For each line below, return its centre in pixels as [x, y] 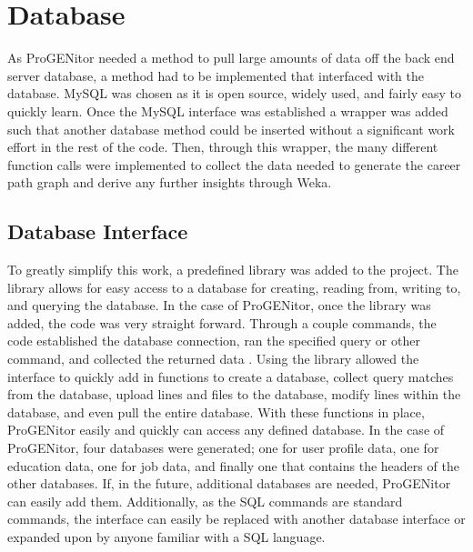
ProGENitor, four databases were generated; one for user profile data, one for [223, 448]
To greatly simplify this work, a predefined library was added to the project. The [233, 270]
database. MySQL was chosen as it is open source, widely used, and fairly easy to [235, 93]
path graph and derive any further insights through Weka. [170, 182]
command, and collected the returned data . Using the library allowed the [213, 359]
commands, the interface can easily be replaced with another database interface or [236, 519]
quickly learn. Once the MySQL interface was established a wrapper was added [228, 110]
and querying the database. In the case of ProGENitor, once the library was [219, 305]
